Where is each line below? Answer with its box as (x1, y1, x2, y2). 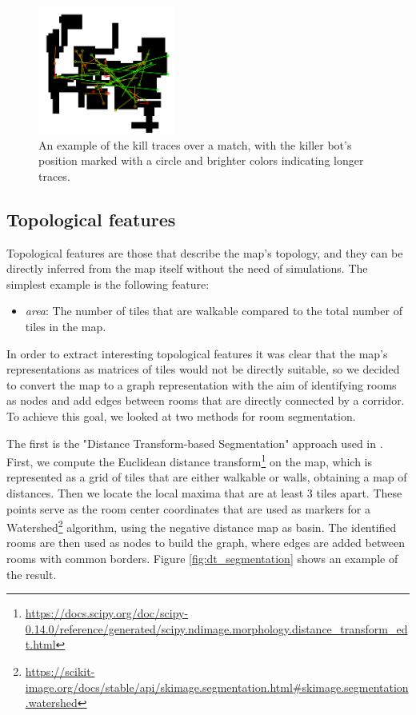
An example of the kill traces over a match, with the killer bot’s (38, 136, 352, 153)
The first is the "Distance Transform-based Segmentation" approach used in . (6, 434, 383, 451)
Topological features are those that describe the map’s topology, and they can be (6, 244, 403, 261)
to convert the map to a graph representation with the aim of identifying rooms (6, 376, 397, 393)
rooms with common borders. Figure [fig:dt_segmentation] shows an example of (6, 550, 398, 566)
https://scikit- (25, 662, 95, 679)
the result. (6, 565, 57, 582)
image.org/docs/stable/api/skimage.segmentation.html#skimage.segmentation (25, 678, 409, 695)
